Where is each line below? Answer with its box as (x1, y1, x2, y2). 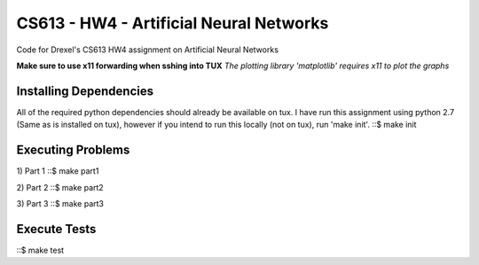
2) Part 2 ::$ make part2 (16, 182, 104, 192)
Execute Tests (16, 222, 97, 237)
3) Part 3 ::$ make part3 (16, 198, 104, 208)
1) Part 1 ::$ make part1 (16, 166, 99, 176)
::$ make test (16, 245, 65, 255)
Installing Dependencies (16, 83, 154, 98)
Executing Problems (16, 143, 130, 158)
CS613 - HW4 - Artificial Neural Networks (16, 13, 329, 33)
